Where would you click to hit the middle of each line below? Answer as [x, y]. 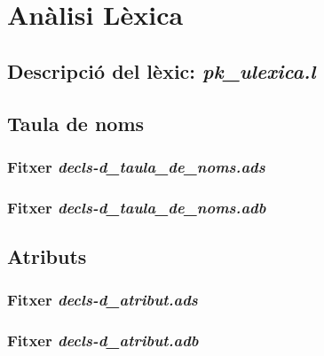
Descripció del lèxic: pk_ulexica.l [162, 70]
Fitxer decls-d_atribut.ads [103, 300]
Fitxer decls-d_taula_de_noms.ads [136, 166]
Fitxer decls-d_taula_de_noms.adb [137, 207]
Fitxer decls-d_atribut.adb [103, 341]
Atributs [47, 256]
